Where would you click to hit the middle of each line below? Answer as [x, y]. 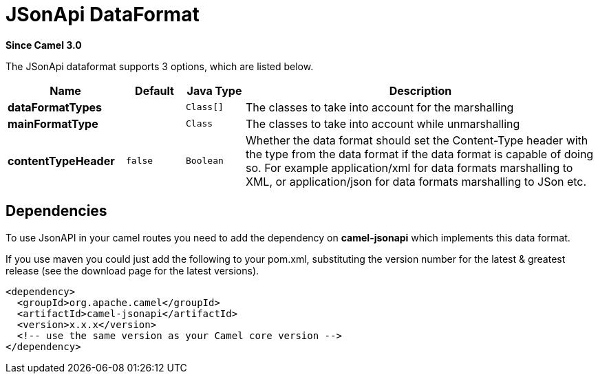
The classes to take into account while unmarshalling [383, 123]
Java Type [214, 90]
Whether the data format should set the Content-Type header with [417, 140]
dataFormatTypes [55, 107]
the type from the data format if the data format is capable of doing [420, 154]
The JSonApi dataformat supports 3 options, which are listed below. [160, 66]
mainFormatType [53, 123]
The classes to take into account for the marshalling [380, 107]
